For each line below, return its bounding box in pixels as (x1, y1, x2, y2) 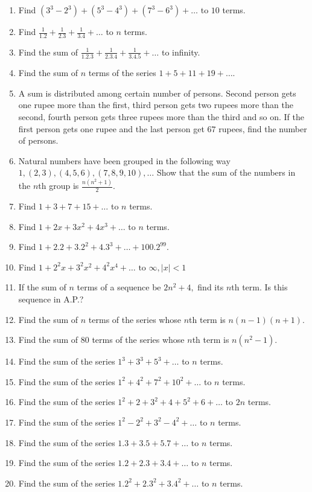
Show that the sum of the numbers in (156, 166, 296, 179)
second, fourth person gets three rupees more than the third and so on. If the (18, 110, 304, 123)
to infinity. (161, 45, 200, 58)
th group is (38, 179, 79, 192)
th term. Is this (231, 281, 288, 293)
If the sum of (18, 281, 66, 293)
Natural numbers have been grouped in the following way (18, 154, 231, 167)
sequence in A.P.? (18, 293, 84, 305)
